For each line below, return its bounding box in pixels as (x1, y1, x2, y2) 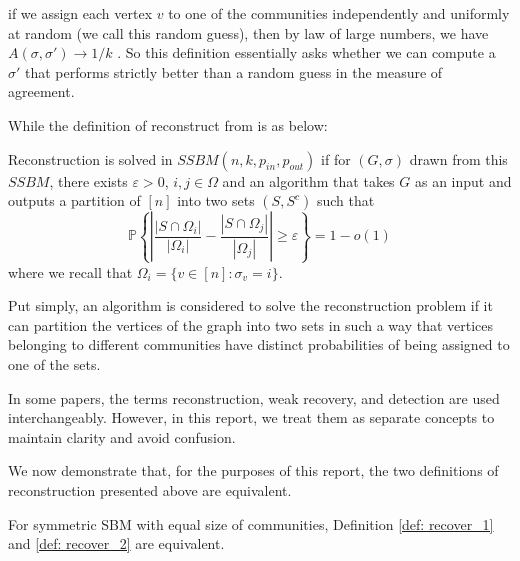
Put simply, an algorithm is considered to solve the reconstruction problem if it (8, 295, 493, 316)
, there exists (49, 170, 128, 191)
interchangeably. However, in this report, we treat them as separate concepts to (8, 407, 495, 428)
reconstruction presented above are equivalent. (8, 480, 292, 500)
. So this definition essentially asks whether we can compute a (117, 42, 496, 63)
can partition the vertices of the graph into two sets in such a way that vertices (8, 314, 494, 335)
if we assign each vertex (8, 3, 153, 23)
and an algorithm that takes (222, 170, 395, 191)
